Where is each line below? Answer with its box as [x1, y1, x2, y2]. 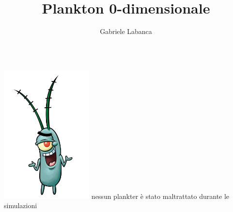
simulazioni [4, 200, 37, 210]
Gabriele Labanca [100, 26, 152, 36]
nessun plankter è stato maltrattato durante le [91, 191, 230, 201]
